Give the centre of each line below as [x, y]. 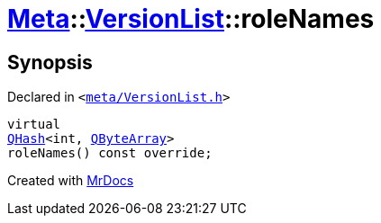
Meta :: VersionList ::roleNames [191, 19]
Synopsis [50, 62]
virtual [34, 125]
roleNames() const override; [110, 153]
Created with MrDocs [71, 181]
